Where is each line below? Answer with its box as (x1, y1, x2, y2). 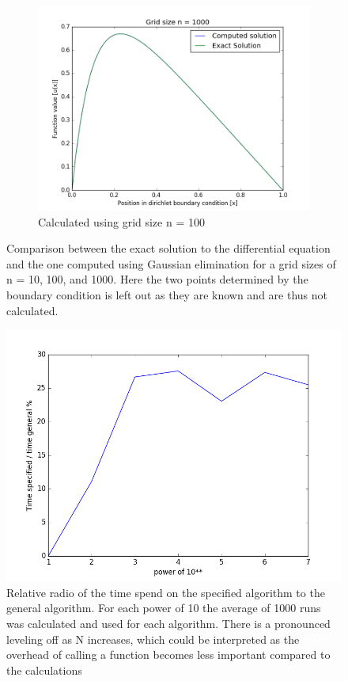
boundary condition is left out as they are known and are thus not (6, 286, 327, 302)
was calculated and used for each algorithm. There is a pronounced (6, 614, 331, 631)
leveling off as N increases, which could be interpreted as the (6, 630, 300, 647)
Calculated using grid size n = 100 (38, 213, 205, 230)
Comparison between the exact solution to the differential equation (6, 240, 331, 257)
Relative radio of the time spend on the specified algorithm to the (6, 584, 325, 600)
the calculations (6, 661, 82, 678)
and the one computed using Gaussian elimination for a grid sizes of (6, 255, 336, 272)
